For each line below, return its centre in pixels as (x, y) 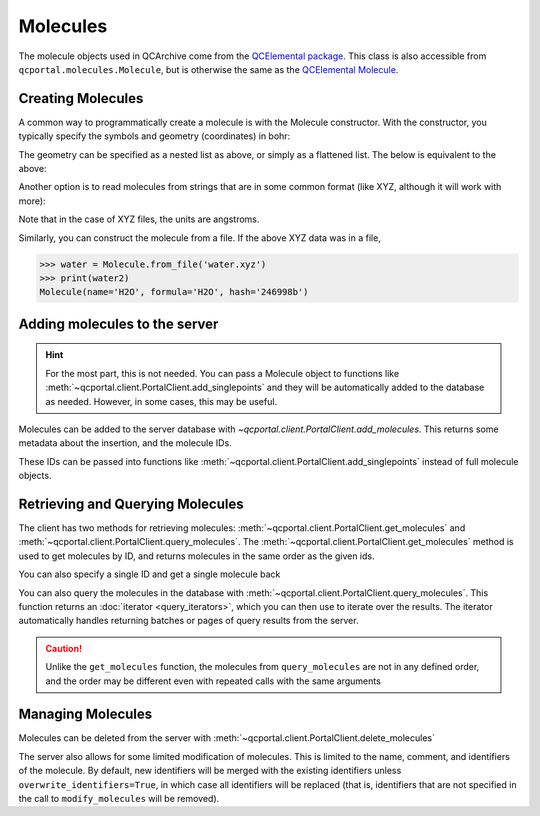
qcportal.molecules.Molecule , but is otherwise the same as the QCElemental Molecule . (208, 69)
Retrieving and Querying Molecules (131, 503)
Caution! (64, 648)
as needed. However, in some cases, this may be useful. (161, 401)
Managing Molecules (85, 714)
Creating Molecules (81, 98)
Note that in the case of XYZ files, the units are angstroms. (139, 219)
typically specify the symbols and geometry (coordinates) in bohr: (154, 136)
